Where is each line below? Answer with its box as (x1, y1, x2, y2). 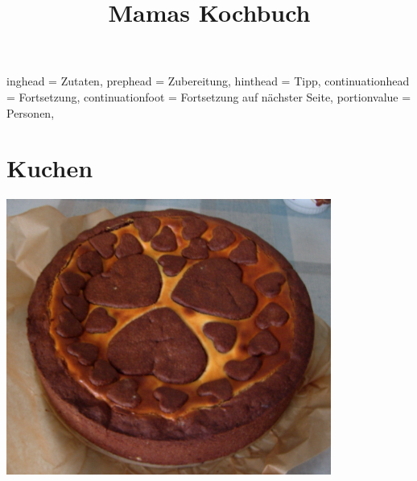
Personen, (6, 104, 55, 121)
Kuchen (6, 151, 93, 185)
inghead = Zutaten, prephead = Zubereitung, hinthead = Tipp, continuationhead (6, 73, 410, 89)
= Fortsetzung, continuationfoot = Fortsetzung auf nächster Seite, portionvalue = (6, 88, 411, 105)
